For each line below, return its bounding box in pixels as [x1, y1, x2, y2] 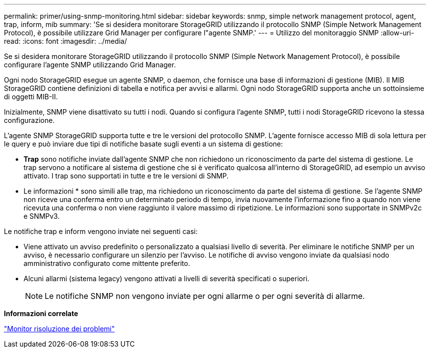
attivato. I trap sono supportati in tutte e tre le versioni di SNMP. [24, 172, 229, 180]
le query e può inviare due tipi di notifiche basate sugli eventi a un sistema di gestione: [4, 140, 283, 148]
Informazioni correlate [4, 309, 79, 318]
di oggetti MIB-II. [4, 92, 58, 101]
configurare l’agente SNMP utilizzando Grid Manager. [4, 60, 176, 69]
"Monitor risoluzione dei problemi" [4, 324, 115, 333]
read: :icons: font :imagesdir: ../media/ [4, 37, 127, 45]
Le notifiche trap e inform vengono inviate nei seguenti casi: [4, 227, 198, 235]
